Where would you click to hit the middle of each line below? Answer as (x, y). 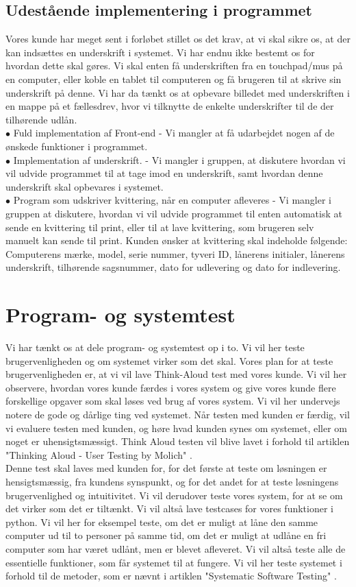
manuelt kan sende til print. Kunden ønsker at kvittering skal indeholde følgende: (177, 240)
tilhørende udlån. (41, 119)
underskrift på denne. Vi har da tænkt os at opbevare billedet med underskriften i (178, 92)
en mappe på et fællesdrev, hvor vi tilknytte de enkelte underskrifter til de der (170, 106)
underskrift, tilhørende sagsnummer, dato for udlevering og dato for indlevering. (173, 267)
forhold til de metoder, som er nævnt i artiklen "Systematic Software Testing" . (171, 576)
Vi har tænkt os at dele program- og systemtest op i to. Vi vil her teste (155, 347)
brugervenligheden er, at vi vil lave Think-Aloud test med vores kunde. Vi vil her (176, 374)
